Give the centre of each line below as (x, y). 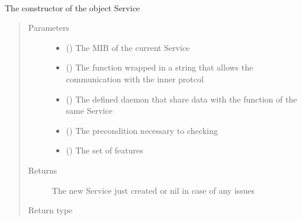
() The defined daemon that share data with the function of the (181, 99)
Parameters (49, 28)
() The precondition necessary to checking (142, 130)
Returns (43, 170)
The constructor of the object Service (73, 7)
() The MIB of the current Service (128, 47)
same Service (89, 110)
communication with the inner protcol (135, 79)
